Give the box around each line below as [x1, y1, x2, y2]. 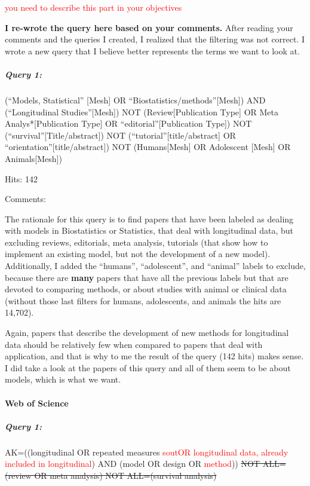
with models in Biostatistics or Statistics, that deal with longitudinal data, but [5, 224, 293, 237]
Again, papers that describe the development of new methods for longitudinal [5, 326, 289, 339]
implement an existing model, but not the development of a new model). [5, 247, 271, 260]
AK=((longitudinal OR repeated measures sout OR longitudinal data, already [5, 445, 288, 458]
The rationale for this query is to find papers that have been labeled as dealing [5, 212, 294, 225]
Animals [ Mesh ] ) [5, 152, 62, 164]
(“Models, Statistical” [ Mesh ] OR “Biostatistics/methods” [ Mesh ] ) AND [5, 93, 266, 106]
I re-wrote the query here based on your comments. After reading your [5, 21, 293, 33]
